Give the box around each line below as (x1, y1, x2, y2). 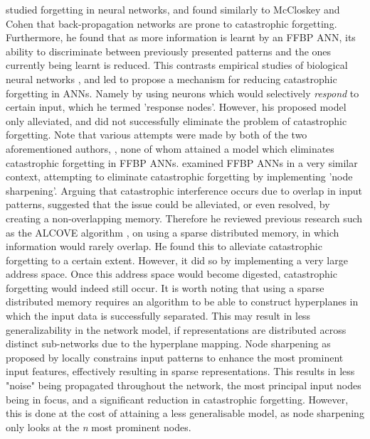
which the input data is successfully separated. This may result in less (6, 308, 311, 323)
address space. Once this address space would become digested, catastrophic (6, 266, 337, 281)
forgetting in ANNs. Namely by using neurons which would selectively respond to (6, 85, 359, 100)
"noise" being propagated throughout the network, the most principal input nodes (6, 378, 361, 393)
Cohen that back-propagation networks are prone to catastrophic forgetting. (6, 16, 337, 31)
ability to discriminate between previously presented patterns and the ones (6, 43, 332, 58)
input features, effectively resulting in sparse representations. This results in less (6, 364, 355, 379)
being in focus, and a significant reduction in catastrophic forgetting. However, (6, 391, 349, 406)
